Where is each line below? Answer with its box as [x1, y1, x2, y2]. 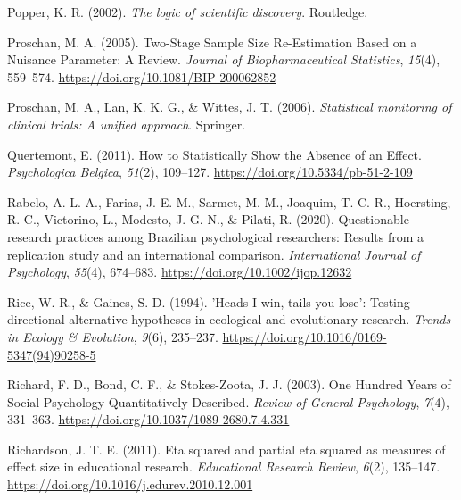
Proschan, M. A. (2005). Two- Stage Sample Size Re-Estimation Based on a [7, 32, 417, 51]
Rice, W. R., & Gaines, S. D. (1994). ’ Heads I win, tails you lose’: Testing [7, 292, 410, 311]
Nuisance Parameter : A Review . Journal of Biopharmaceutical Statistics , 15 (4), [7, 50, 440, 69]
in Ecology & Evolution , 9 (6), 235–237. [7, 327, 218, 346]
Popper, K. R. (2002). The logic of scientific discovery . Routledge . [7, 3, 368, 21]
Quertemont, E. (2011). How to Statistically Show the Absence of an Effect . [7, 145, 422, 163]
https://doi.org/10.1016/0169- [222, 327, 387, 346]
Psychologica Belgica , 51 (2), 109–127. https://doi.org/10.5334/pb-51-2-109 [7, 162, 413, 181]
